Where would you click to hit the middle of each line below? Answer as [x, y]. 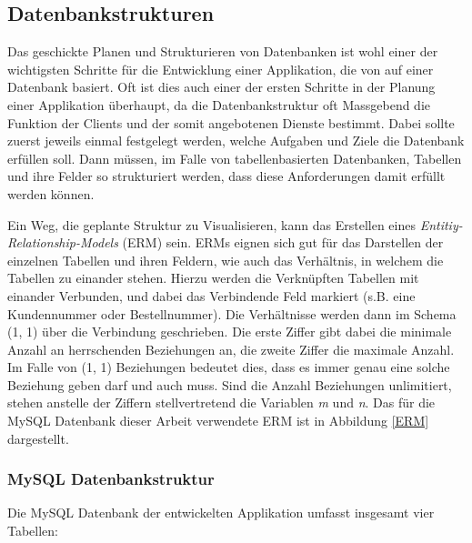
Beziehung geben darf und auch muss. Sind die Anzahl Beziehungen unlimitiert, [230, 384]
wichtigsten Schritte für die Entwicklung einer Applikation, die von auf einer [221, 69]
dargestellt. [38, 438]
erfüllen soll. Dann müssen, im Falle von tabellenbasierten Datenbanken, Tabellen [235, 158]
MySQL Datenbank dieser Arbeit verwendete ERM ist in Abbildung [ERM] [218, 421]
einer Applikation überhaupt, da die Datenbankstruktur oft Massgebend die [219, 104]
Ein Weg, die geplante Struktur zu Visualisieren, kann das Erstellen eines [211, 224]
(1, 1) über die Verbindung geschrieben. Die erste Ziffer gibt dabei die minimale [230, 332]
